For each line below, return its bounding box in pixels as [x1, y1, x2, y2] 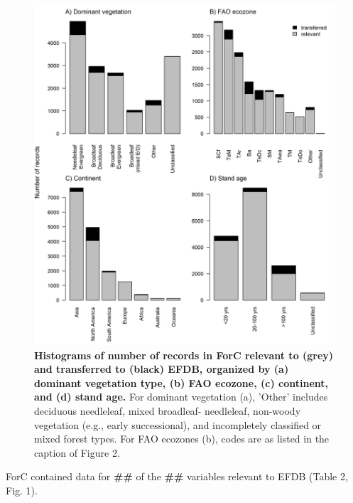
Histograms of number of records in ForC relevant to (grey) [34, 347, 334, 362]
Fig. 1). [6, 483, 38, 498]
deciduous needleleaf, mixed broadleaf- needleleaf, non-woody [34, 403, 301, 418]
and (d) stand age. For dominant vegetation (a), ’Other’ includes [34, 389, 328, 404]
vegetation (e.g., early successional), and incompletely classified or [34, 417, 322, 432]
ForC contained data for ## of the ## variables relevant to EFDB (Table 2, [6, 469, 348, 484]
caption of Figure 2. [34, 445, 120, 460]
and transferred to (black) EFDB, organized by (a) [34, 361, 289, 376]
